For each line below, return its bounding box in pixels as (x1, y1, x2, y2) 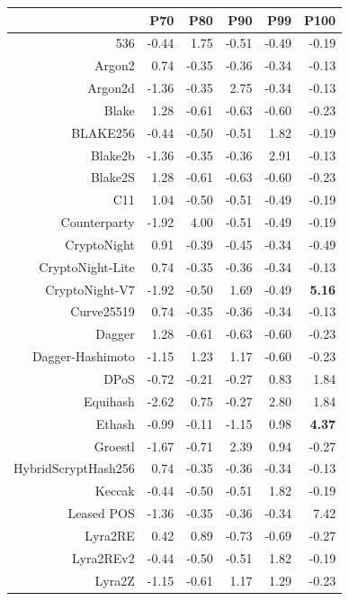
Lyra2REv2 (71, 548, 135, 567)
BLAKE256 (71, 123, 135, 141)
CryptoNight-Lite (39, 257, 135, 276)
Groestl (94, 436, 135, 455)
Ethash (95, 414, 135, 433)
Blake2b (90, 145, 135, 164)
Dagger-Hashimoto (31, 347, 135, 366)
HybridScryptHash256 (13, 459, 135, 478)
